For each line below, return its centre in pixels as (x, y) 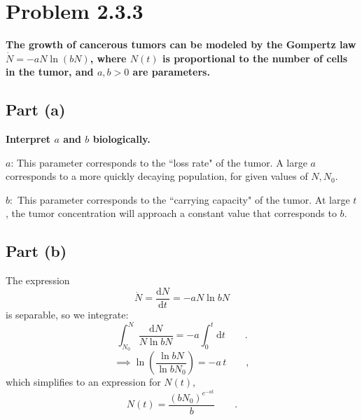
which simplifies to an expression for (83, 382)
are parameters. (171, 72)
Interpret (28, 139)
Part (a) (36, 110)
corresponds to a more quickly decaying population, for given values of (157, 176)
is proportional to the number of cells (255, 58)
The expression (38, 280)
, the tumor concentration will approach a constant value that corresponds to (171, 213)
